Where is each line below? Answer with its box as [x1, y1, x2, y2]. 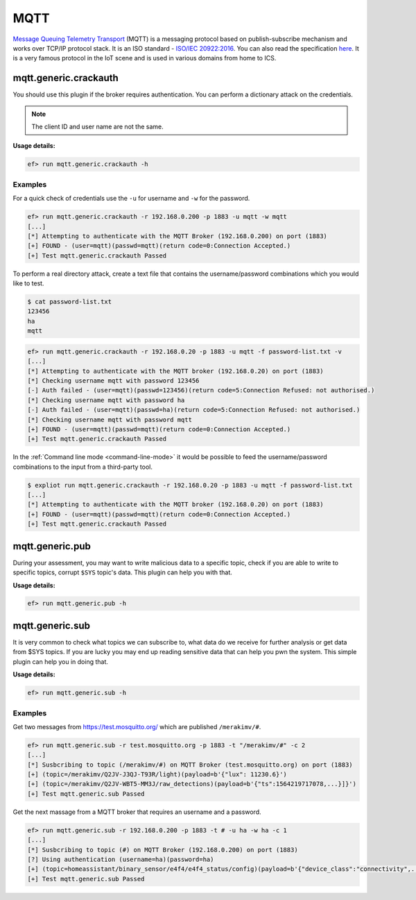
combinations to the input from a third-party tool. [12, 462, 153, 471]
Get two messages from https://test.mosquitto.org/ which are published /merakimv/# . [12, 722, 261, 731]
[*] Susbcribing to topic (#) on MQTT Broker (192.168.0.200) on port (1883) [27, 846, 298, 853]
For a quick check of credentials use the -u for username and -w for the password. [12, 194, 250, 203]
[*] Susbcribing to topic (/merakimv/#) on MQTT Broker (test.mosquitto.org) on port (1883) [27, 760, 353, 769]
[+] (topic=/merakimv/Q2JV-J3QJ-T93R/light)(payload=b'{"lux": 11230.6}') [27, 771, 288, 778]
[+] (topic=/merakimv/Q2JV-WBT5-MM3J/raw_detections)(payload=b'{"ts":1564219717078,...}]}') [27, 780, 357, 788]
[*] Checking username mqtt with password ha [27, 396, 185, 404]
